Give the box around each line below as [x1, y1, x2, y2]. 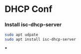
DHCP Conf [4, 3, 53, 15]
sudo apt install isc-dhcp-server [4, 37, 77, 42]
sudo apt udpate [4, 32, 38, 38]
